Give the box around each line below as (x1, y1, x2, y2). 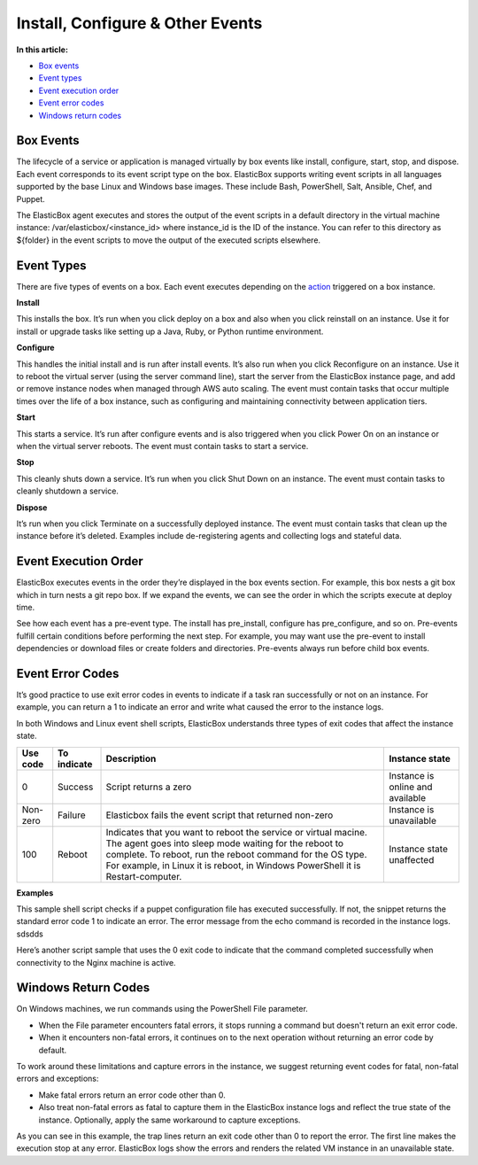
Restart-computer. (105, 870, 182, 882)
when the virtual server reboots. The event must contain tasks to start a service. (16, 440, 309, 451)
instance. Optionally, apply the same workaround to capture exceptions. (38, 1115, 301, 1125)
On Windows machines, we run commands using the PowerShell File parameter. (16, 1004, 309, 1014)
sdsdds (16, 928, 43, 939)
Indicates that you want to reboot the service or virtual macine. (105, 826, 367, 838)
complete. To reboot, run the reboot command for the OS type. (105, 848, 367, 860)
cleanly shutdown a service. (16, 485, 119, 496)
